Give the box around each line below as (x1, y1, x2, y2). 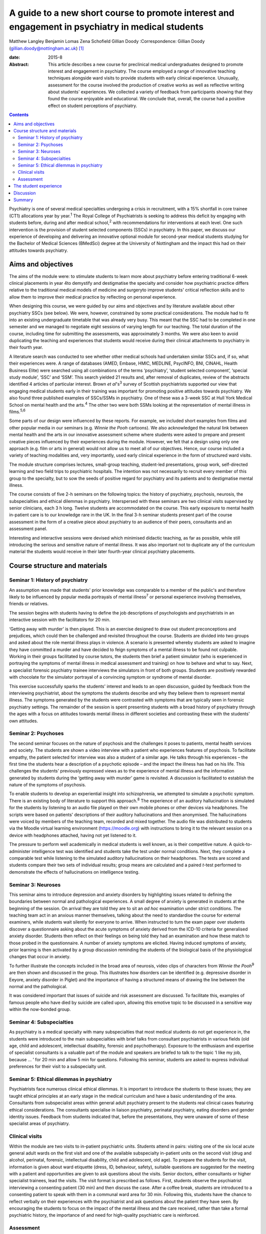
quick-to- (233, 842, 252, 848)
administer (9, 848, 31, 854)
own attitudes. (9, 718, 38, 724)
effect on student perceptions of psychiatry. (48, 103, 137, 109)
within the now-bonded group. (9, 1006, 71, 1012)
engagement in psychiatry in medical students (9, 21, 204, 32)
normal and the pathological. (9, 984, 67, 989)
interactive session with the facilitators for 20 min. (9, 617, 111, 623)
